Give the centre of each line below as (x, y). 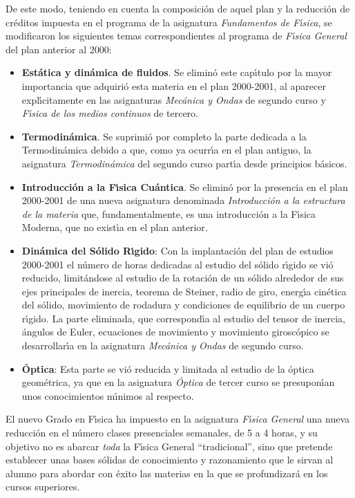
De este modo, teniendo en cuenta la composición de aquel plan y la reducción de (178, 8)
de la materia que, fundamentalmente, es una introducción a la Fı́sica (169, 213)
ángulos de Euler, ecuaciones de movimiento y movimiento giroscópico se (175, 332)
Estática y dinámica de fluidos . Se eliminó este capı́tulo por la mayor (177, 72)
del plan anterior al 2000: (59, 49)
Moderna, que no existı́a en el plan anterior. (115, 227)
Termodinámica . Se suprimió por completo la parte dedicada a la (164, 136)
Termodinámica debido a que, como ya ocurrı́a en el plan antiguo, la (166, 150)
